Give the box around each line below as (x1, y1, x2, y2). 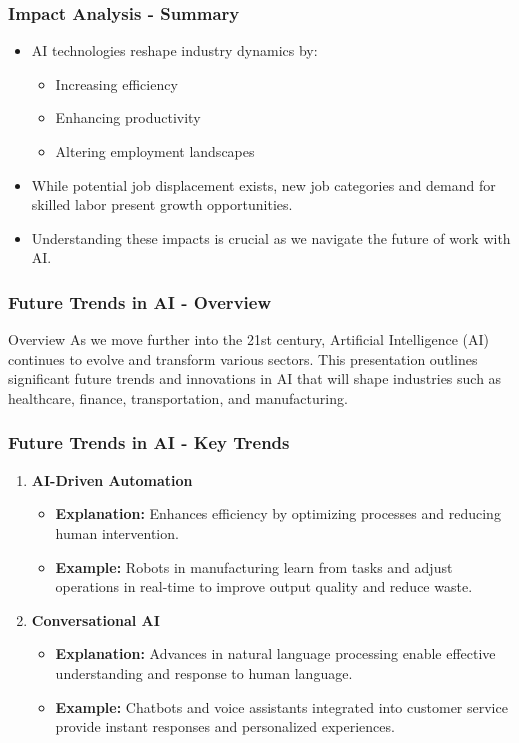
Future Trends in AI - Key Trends (8, 430, 290, 455)
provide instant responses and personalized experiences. (55, 716, 395, 737)
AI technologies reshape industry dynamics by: (31, 40, 318, 61)
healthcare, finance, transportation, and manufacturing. (8, 387, 348, 408)
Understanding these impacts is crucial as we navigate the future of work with (31, 227, 511, 248)
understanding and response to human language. (55, 662, 353, 683)
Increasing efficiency (55, 73, 178, 94)
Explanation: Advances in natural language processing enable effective (55, 643, 496, 664)
